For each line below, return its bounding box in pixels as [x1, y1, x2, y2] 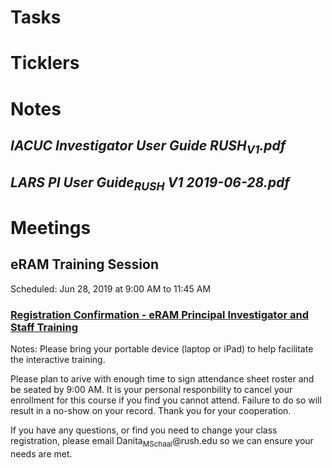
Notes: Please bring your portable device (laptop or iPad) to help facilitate [10, 343, 314, 355]
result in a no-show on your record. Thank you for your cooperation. [10, 405, 292, 417]
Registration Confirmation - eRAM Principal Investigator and [10, 307, 309, 321]
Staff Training [10, 320, 78, 334]
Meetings [10, 216, 92, 239]
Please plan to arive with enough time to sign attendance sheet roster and [10, 373, 315, 385]
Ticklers [10, 52, 80, 75]
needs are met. [10, 447, 73, 460]
